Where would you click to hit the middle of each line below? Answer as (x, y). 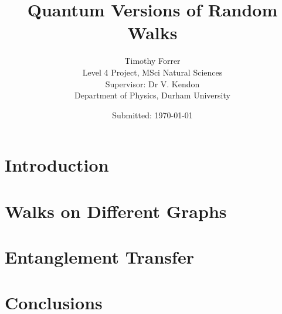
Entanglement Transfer (99, 257)
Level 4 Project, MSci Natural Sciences (152, 72)
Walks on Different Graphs (116, 211)
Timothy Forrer (152, 61)
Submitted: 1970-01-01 (152, 115)
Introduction (57, 165)
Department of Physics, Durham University (152, 95)
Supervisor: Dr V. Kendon (152, 83)
